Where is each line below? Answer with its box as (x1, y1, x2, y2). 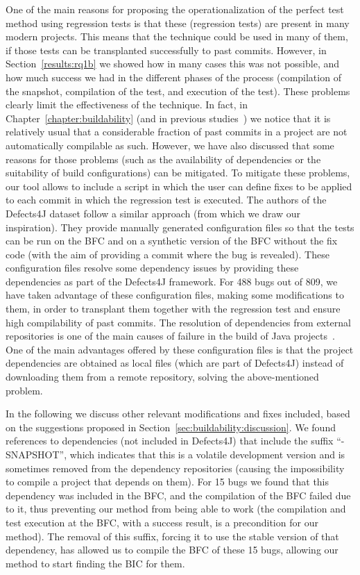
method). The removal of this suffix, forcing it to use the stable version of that (6, 528, 339, 543)
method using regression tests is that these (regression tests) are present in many (6, 15, 350, 30)
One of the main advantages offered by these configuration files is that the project (6, 342, 354, 356)
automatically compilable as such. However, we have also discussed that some (6, 137, 334, 152)
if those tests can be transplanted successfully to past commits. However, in (6, 42, 327, 57)
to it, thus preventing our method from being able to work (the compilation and (6, 501, 346, 516)
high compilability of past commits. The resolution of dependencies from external (6, 315, 351, 329)
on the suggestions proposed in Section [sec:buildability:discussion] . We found (6, 419, 336, 434)
